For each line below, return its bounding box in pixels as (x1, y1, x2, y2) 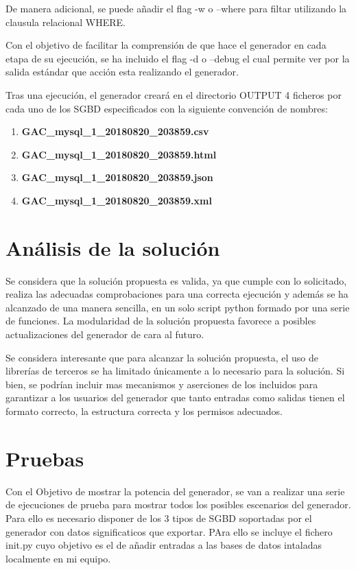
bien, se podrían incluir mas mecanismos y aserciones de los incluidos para (5, 377, 318, 391)
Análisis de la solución (5, 233, 220, 261)
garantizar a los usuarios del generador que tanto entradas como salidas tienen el (5, 390, 345, 405)
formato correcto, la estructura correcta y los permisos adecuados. (5, 404, 283, 418)
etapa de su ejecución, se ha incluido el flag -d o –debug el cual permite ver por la (5, 51, 350, 65)
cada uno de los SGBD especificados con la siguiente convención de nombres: (5, 101, 328, 115)
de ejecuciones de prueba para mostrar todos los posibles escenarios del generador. (5, 497, 351, 512)
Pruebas (5, 444, 84, 472)
